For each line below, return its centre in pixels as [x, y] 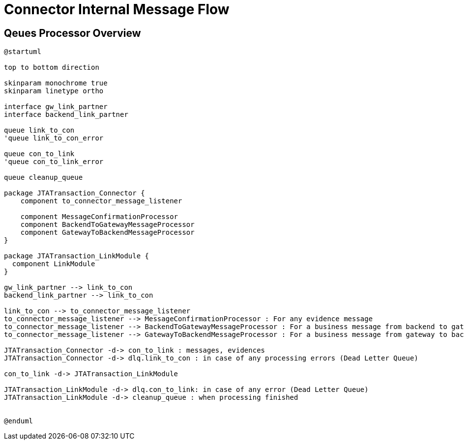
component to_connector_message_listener [101, 201]
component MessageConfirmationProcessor [99, 217]
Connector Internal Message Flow [117, 9]
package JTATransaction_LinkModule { [77, 256]
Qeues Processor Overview [72, 33]
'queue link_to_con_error [54, 138]
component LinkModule [54, 264]
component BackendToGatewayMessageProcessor [107, 225]
